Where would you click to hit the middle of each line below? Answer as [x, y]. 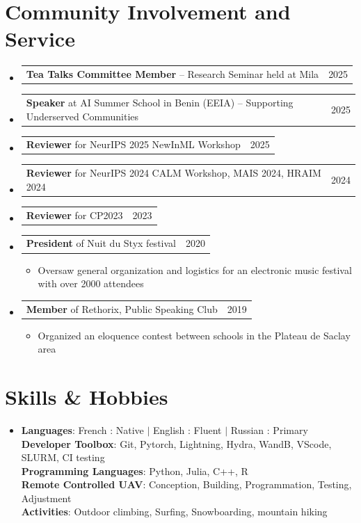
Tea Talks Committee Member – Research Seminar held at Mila [173, 74]
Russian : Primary [269, 429]
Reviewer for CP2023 [74, 215]
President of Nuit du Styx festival [101, 243]
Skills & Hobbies [87, 396]
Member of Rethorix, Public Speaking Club [122, 308]
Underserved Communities [82, 116]
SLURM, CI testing [63, 457]
